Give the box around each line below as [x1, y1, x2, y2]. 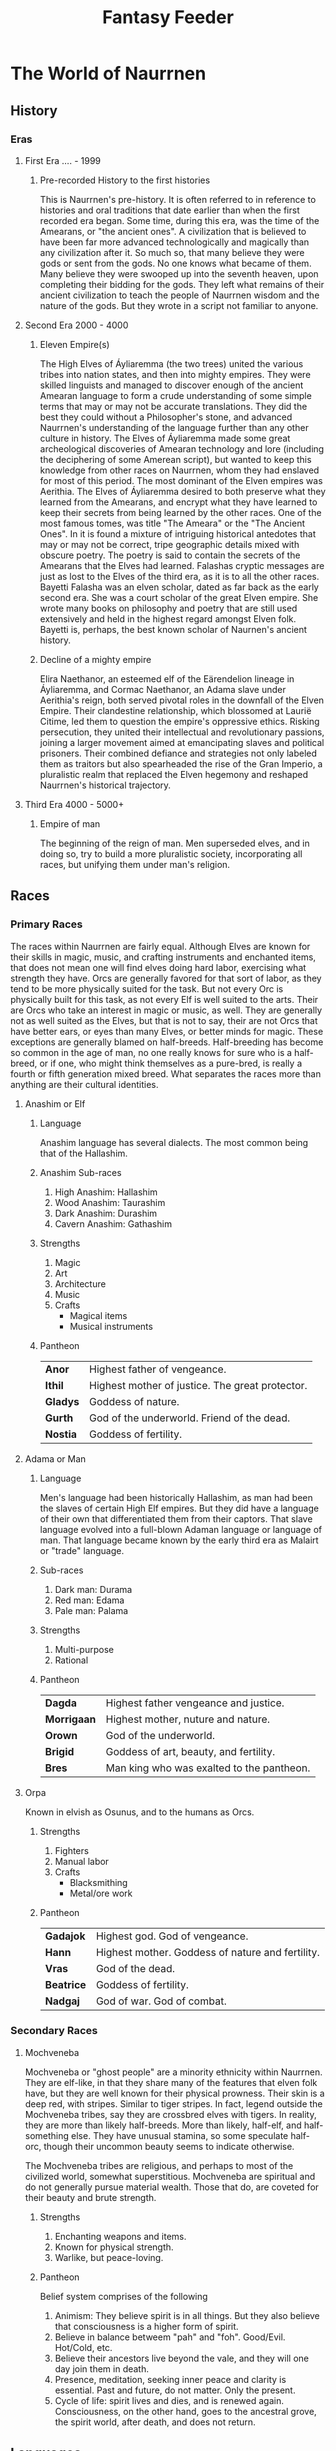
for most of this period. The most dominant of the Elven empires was [39, 474, 323, 486]
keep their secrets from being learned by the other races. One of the [39, 506, 322, 518]
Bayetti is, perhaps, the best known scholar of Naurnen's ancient [39, 623, 308, 635]
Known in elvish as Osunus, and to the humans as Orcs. [24, 1806, 255, 1818]
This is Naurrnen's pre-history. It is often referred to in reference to [39, 193, 317, 205]
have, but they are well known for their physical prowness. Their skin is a [24, 2087, 325, 2099]
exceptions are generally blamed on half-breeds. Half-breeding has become [10, 1036, 324, 1048]
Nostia [44, 1427, 78, 1441]
